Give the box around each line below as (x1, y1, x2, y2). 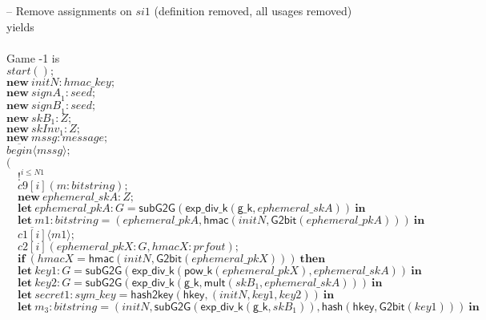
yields (6, 18, 34, 34)
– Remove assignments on (6, 2, 132, 18)
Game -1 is (6, 49, 60, 66)
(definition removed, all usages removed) (154, 2, 352, 18)
